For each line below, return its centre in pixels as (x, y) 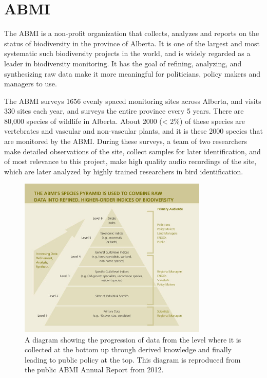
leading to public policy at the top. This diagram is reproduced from (133, 359)
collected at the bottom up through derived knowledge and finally (128, 349)
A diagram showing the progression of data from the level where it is (133, 339)
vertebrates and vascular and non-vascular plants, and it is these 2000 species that (133, 131)
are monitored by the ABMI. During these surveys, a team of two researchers (126, 141)
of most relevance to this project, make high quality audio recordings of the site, (130, 161)
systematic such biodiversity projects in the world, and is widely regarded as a (127, 53)
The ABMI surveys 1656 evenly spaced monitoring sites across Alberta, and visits (133, 101)
